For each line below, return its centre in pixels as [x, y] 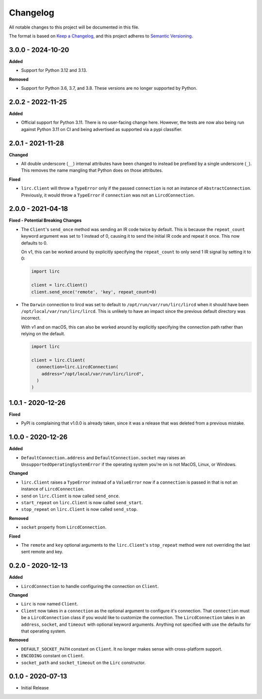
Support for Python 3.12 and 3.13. [54, 70]
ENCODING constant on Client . [53, 656]
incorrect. [31, 318]
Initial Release [35, 688]
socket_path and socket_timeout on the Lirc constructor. [83, 663]
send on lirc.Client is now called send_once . [70, 496]
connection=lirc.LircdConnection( [78, 367]
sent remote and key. [42, 552]
